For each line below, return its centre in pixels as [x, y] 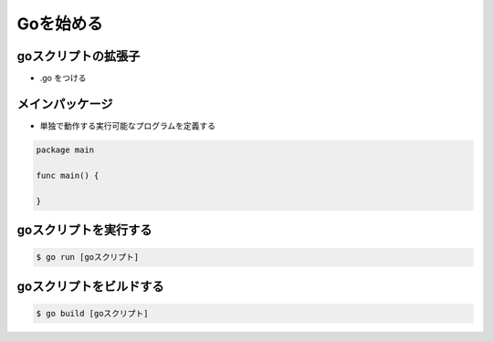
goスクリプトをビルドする [90, 286]
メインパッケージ [65, 103]
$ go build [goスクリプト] [93, 313]
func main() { [68, 175]
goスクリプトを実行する [84, 229]
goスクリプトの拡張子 [79, 56]
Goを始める [60, 24]
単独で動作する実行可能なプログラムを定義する [128, 125]
